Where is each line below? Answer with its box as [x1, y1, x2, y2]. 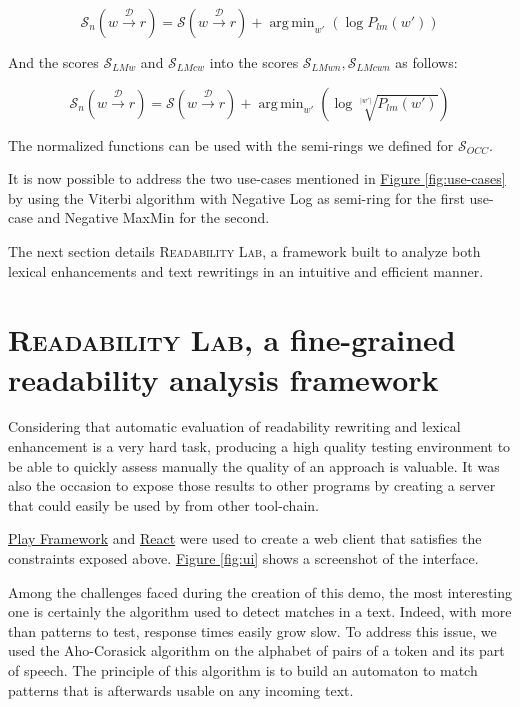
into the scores [209, 52, 299, 72]
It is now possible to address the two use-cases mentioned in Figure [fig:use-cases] [8, 168, 506, 189]
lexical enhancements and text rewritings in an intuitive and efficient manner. [8, 260, 484, 281]
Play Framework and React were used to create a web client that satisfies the [8, 528, 482, 549]
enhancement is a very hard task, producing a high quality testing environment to [8, 436, 511, 457]
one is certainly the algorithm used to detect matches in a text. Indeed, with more [8, 601, 512, 622]
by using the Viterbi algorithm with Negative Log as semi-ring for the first [8, 187, 465, 208]
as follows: [395, 52, 458, 72]
